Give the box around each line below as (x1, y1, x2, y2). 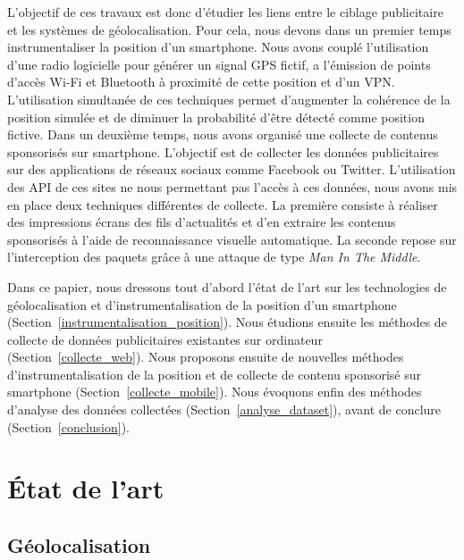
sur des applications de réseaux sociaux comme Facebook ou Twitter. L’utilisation (7, 160, 456, 179)
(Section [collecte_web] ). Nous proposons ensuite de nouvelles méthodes (7, 347, 404, 366)
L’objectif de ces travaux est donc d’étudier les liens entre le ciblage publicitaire (7, 3, 443, 21)
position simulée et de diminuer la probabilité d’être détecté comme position (7, 107, 425, 126)
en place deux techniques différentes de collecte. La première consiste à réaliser (7, 195, 438, 213)
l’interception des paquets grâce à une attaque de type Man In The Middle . (7, 247, 421, 266)
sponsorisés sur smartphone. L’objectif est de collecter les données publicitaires (7, 142, 439, 161)
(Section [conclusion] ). (7, 417, 131, 436)
